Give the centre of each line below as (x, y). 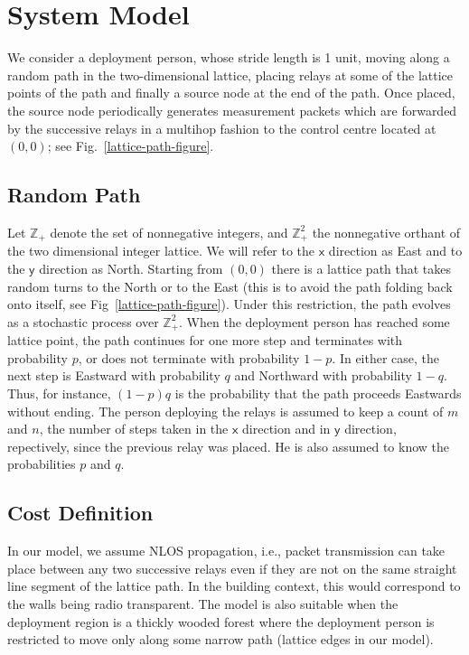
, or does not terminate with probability (189, 357)
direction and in (286, 429)
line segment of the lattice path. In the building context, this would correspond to (234, 586)
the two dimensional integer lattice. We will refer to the (161, 251)
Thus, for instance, (59, 393)
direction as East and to (395, 251)
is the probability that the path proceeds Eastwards (318, 393)
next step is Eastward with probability (114, 375)
